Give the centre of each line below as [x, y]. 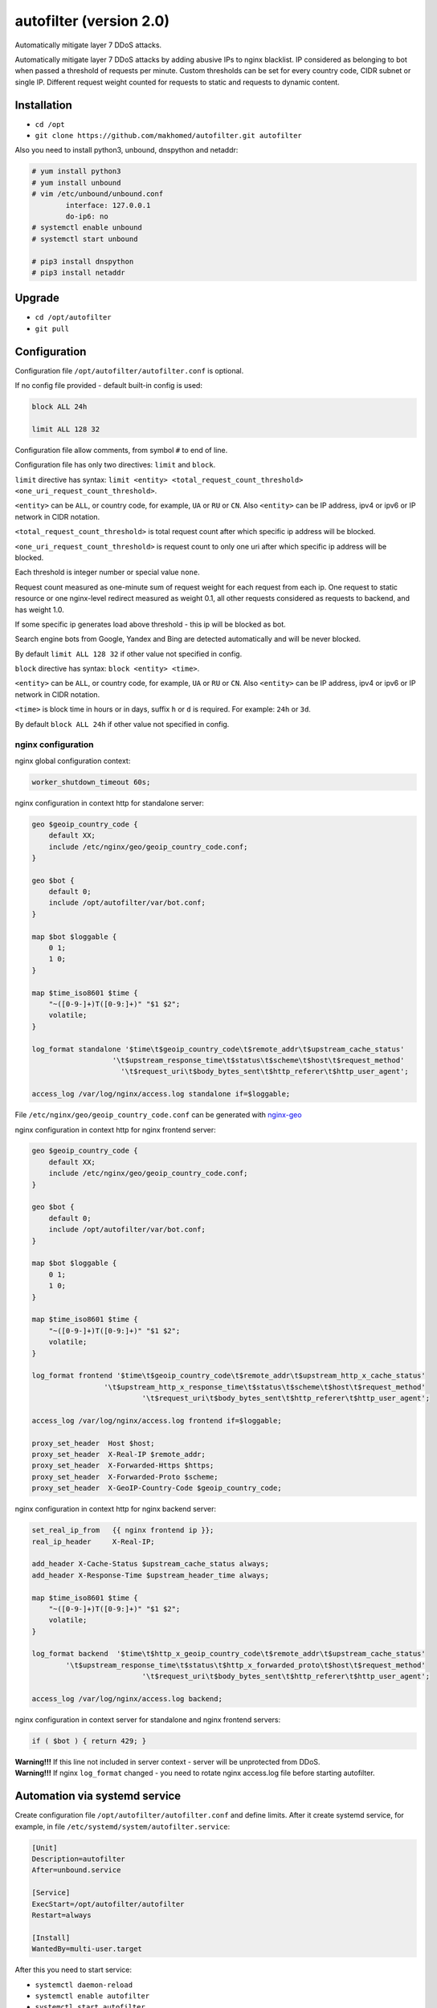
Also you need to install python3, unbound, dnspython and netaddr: [127, 150]
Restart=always [61, 1915]
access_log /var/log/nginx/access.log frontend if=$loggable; [157, 1420]
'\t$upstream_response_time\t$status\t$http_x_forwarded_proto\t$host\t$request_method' [245, 1665]
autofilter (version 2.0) [92, 21]
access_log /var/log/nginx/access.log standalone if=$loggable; [161, 1094]
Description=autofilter [79, 1859]
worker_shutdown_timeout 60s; [91, 782]
